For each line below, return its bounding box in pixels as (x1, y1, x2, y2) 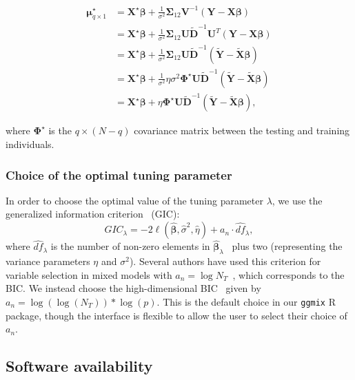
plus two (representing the (232, 239, 343, 253)
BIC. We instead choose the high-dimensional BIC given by (6, 281, 261, 295)
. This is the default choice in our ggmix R (156, 294, 336, 308)
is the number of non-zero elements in (50, 239, 210, 253)
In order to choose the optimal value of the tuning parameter (6, 193, 263, 207)
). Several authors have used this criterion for (129, 254, 321, 268)
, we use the (272, 193, 323, 207)
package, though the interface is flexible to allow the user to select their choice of (6, 308, 347, 322)
